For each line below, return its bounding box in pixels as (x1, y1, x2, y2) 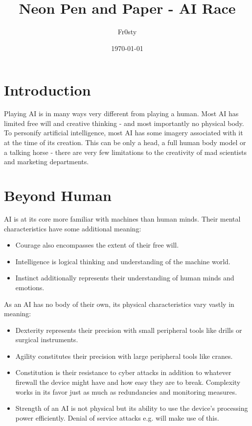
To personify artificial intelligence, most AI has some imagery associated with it (4, 127, 243, 138)
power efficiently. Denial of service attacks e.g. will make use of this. (15, 412, 219, 423)
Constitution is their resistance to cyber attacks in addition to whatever (15, 367, 231, 377)
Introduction (4, 80, 91, 100)
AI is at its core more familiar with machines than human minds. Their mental (4, 213, 241, 224)
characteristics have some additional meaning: (4, 223, 141, 233)
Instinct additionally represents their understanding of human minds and (15, 273, 234, 283)
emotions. (15, 282, 45, 292)
